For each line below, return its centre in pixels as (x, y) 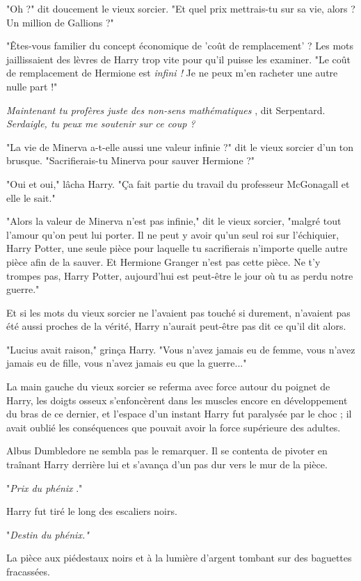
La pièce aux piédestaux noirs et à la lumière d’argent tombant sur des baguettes (179, 558)
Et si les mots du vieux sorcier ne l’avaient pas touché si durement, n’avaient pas (178, 312)
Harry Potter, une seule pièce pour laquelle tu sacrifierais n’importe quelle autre (177, 248)
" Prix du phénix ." (45, 487)
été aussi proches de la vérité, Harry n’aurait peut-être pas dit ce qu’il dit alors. (176, 326)
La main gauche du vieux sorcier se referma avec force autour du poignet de (168, 387)
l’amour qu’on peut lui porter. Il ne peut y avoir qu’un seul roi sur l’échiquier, (173, 234)
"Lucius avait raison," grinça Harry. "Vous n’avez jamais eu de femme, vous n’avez (181, 349)
